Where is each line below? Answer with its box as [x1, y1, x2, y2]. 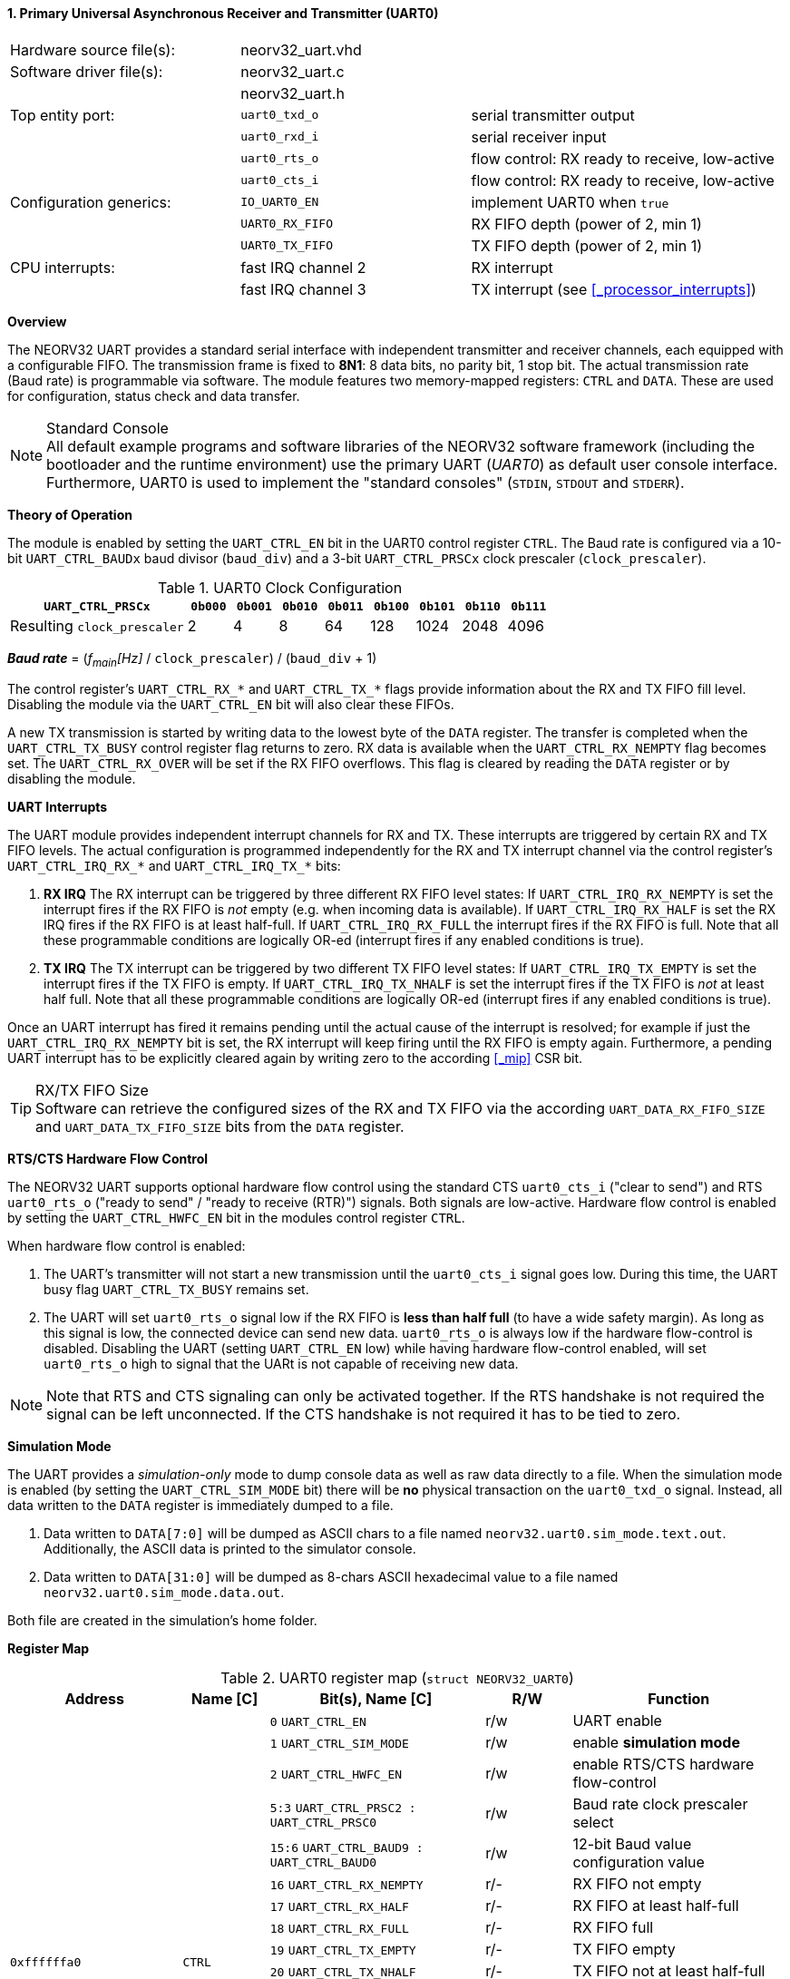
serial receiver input [471, 127, 607, 146]
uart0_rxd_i [240, 130, 319, 144]
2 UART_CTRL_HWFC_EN [269, 1768, 403, 1782]
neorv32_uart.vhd [240, 40, 362, 59]
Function [648, 1690, 710, 1709]
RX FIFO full [572, 1918, 654, 1937]
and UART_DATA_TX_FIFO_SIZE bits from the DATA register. [35, 1117, 405, 1136]
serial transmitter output [471, 105, 635, 124]
